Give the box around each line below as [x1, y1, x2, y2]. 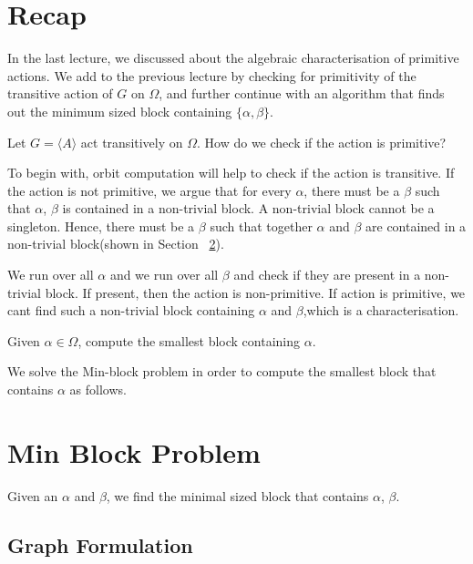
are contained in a [365, 216, 467, 235]
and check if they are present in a [233, 265, 421, 284]
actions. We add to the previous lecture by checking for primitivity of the [7, 66, 416, 85]
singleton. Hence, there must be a [7, 216, 195, 235]
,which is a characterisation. [303, 301, 459, 320]
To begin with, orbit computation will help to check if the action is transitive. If [7, 163, 455, 182]
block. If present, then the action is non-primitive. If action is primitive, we [45, 282, 466, 302]
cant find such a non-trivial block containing [7, 301, 255, 320]
